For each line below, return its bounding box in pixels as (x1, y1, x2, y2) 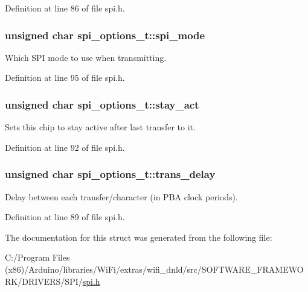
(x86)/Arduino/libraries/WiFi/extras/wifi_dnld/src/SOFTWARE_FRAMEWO (5, 263, 304, 275)
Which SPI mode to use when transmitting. (5, 51, 167, 63)
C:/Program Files (5, 251, 70, 264)
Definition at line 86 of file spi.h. (5, 2, 125, 14)
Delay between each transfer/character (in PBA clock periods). (5, 190, 238, 203)
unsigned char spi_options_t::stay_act (5, 97, 199, 112)
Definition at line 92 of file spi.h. (5, 141, 125, 153)
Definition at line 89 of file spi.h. (5, 211, 125, 223)
